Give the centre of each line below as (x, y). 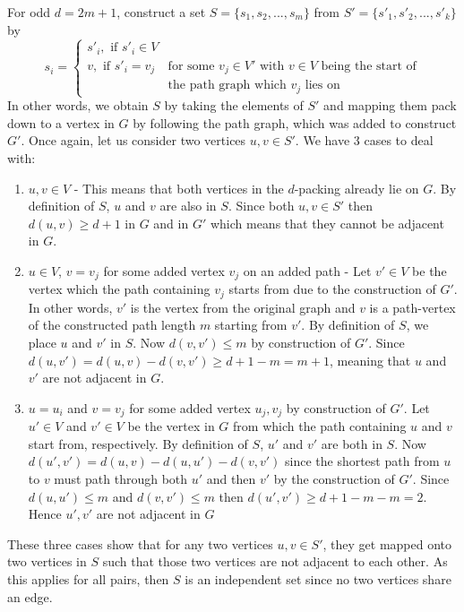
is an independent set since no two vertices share (318, 578)
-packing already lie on (357, 188)
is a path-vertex (412, 307)
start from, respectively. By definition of (138, 443)
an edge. (30, 596)
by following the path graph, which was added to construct (295, 122)
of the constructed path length (112, 325)
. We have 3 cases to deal (364, 140)
